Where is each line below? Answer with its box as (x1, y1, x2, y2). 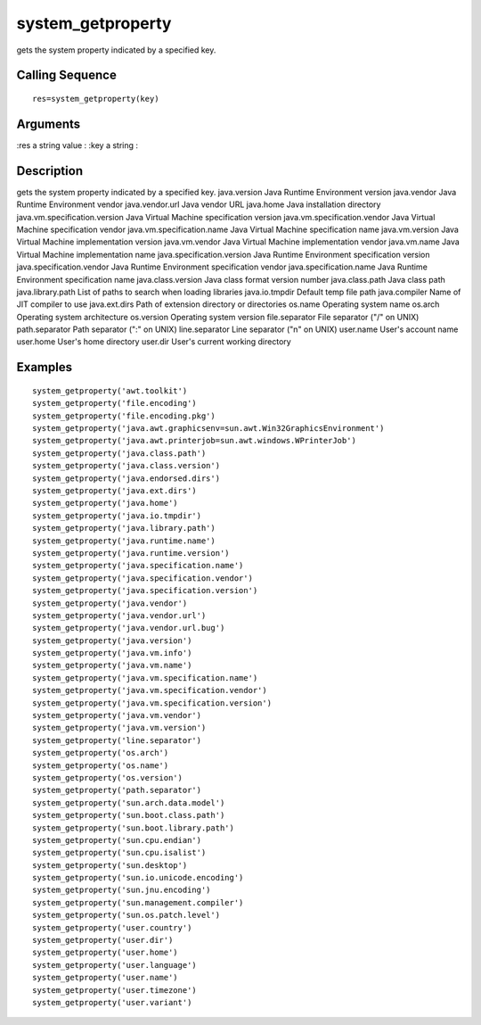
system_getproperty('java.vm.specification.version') (32, 698, 272, 708)
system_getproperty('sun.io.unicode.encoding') (32, 872, 244, 883)
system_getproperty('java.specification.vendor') (32, 573, 254, 583)
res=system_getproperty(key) (32, 94, 159, 103)
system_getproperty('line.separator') (32, 735, 202, 745)
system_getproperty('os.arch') (32, 748, 169, 758)
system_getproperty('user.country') (32, 922, 192, 932)
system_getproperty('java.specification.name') (32, 560, 244, 571)
